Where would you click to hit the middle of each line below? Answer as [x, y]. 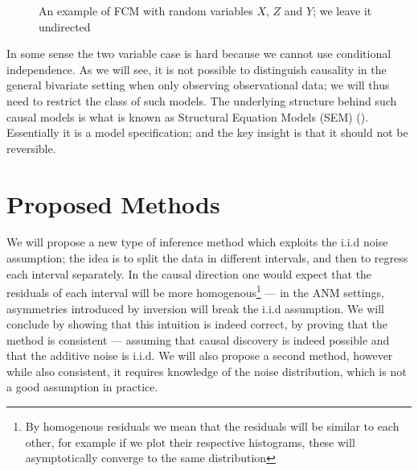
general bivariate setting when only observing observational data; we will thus [198, 85]
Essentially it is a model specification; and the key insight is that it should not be [207, 132]
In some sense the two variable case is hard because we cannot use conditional [199, 54]
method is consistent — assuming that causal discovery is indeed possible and [198, 339]
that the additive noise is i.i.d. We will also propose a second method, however [200, 355]
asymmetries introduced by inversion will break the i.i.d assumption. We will [195, 308]
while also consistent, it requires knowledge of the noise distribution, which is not [207, 371]
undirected [65, 26]
